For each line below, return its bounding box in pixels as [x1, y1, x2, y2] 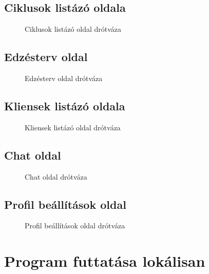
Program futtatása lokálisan [4, 250, 205, 271]
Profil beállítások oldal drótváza [25, 220, 125, 231]
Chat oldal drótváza [25, 171, 87, 182]
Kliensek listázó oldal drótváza [25, 122, 121, 132]
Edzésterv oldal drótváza [25, 73, 103, 83]
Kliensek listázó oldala [4, 97, 125, 113]
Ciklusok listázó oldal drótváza [25, 24, 122, 34]
